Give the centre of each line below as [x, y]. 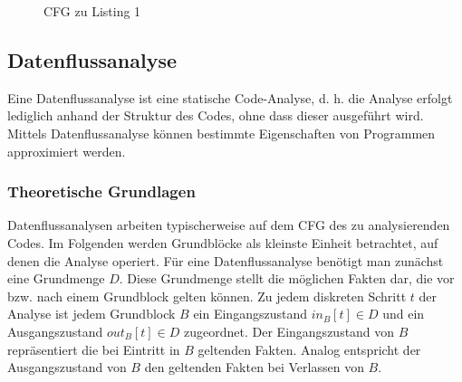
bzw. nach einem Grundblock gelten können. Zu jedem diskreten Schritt [207, 296]
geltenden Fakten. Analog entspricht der [309, 349]
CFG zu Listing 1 [92, 11]
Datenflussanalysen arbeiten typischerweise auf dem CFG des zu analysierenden [229, 225]
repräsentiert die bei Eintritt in [94, 349]
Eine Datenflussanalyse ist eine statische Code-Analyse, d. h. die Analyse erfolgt [230, 97]
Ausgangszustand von [67, 367]
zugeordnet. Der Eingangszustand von [289, 331]
